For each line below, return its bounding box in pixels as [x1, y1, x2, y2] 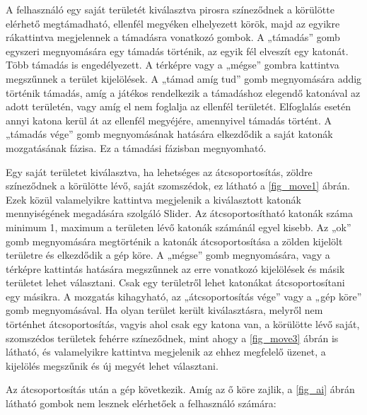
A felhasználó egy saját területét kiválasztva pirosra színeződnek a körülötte [6, 2, 334, 16]
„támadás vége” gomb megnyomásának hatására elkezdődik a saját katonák [6, 127, 333, 141]
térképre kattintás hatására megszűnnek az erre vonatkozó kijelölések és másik [6, 261, 345, 276]
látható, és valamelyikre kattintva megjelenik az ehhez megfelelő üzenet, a [6, 344, 326, 359]
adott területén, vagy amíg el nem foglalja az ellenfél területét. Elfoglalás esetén [6, 99, 351, 114]
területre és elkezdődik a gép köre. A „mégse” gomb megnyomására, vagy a [6, 247, 330, 262]
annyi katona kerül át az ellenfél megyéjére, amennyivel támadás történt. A [6, 112, 332, 127]
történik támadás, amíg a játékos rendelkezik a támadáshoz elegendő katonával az [6, 85, 361, 100]
